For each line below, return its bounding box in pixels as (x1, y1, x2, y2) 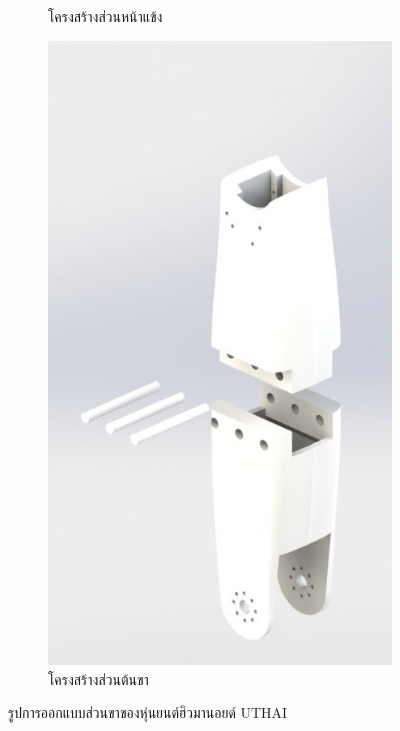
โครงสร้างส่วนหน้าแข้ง (48, 6, 163, 26)
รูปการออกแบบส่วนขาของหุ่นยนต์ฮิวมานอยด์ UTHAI (8, 702, 288, 723)
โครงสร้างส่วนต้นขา (48, 668, 149, 689)
